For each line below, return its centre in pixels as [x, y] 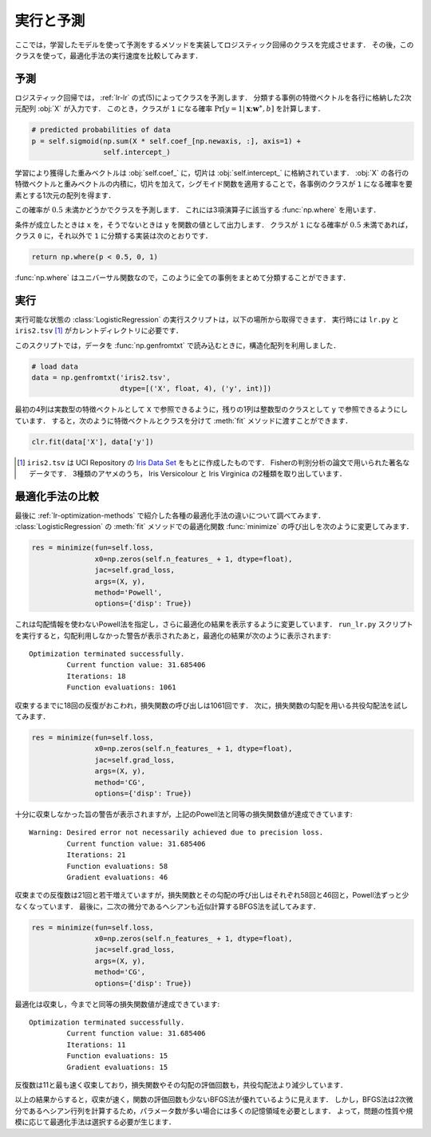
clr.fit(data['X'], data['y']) [93, 442]
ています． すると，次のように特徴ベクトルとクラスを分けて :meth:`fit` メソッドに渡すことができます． [184, 420]
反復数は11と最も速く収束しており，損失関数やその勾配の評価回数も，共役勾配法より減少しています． [181, 1084]
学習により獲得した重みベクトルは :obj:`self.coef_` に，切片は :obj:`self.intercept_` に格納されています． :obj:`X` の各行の [212, 172]
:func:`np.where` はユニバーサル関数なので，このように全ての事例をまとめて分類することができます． [182, 277]
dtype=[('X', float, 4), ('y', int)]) [196, 389]
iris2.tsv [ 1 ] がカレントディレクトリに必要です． [99, 330]
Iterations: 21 [96, 855]
